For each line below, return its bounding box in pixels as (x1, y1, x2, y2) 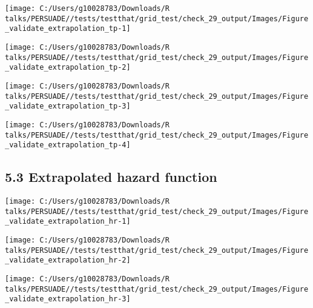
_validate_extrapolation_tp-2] (5, 63, 131, 72)
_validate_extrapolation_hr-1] (5, 217, 131, 226)
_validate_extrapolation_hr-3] (5, 295, 131, 304)
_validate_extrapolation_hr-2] (5, 256, 131, 265)
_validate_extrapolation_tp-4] (5, 141, 131, 150)
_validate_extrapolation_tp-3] (5, 102, 131, 111)
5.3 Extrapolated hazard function (5, 167, 217, 186)
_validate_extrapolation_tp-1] (5, 24, 131, 33)
